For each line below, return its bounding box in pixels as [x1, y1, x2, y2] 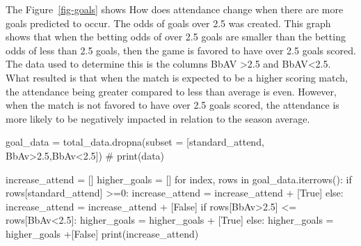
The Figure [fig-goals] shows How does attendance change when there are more [6, 2, 344, 16]
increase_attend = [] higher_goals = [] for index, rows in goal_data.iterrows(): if [6, 171, 352, 186]
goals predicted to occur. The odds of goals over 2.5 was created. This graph [6, 15, 331, 30]
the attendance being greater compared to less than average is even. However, [6, 84, 337, 98]
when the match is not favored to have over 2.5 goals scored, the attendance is [6, 98, 339, 112]
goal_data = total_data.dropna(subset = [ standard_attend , [6, 134, 264, 149]
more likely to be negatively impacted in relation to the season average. [6, 111, 310, 125]
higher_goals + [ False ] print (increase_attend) [6, 226, 199, 240]
